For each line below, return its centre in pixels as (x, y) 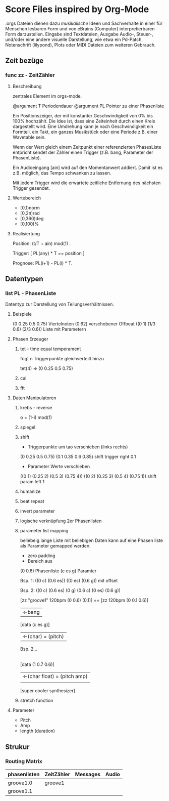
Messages (88, 774)
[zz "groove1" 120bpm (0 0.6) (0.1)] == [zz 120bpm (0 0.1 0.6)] (84, 600)
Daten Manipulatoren (34, 398)
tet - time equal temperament (50, 349)
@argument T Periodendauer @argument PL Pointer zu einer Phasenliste (88, 106)
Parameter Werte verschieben (59, 467)
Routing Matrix (24, 761)
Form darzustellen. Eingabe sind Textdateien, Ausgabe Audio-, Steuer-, (79, 34)
